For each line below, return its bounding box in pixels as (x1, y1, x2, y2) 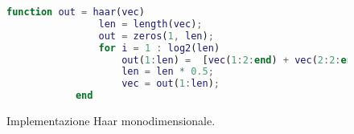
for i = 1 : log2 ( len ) (98, 42, 220, 54)
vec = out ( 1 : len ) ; (121, 78, 220, 90)
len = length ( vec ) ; (98, 18, 203, 30)
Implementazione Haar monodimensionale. (6, 112, 216, 128)
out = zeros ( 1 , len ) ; (98, 30, 214, 42)
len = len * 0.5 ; (121, 66, 214, 78)
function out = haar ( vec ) (6, 6, 145, 18)
